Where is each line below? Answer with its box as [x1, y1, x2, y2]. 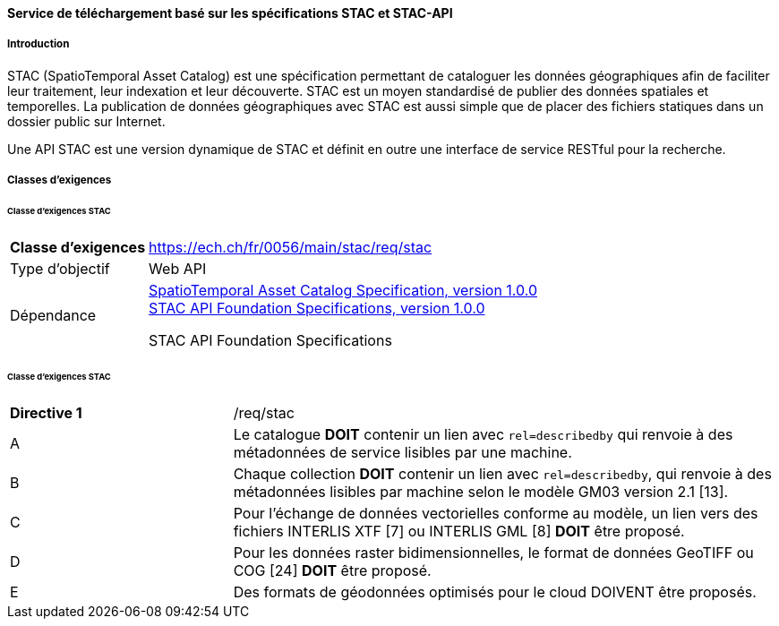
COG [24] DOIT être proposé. [233, 561, 432, 579]
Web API [149, 259, 207, 278]
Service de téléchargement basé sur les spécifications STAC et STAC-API [7, 5, 453, 21]
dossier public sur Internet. [7, 113, 166, 129]
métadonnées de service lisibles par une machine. [233, 442, 572, 461]
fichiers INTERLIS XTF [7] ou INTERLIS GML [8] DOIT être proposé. [233, 521, 685, 540]
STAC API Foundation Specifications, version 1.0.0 [149, 298, 485, 317]
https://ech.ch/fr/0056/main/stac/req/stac [149, 237, 432, 256]
